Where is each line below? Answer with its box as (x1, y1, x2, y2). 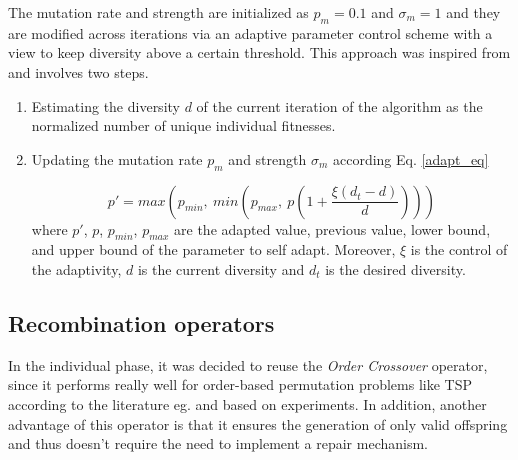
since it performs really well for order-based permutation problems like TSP (8, 374, 472, 395)
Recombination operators (8, 307, 275, 338)
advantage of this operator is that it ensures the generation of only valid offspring (8, 413, 508, 434)
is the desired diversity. (325, 258, 466, 279)
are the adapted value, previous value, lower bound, (174, 218, 491, 239)
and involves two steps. (8, 61, 149, 82)
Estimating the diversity (31, 95, 180, 116)
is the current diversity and (137, 258, 305, 279)
